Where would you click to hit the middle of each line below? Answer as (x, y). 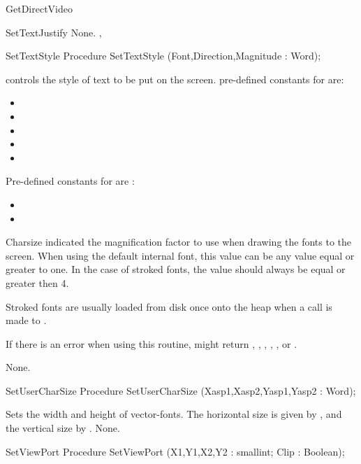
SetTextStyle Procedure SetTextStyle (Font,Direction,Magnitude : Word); (163, 56)
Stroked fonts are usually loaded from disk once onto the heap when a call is (169, 306)
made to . (26, 320)
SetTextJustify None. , (54, 32)
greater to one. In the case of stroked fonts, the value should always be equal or (176, 269)
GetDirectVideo (39, 8)
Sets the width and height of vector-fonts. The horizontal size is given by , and (174, 414)
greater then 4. (37, 282)
